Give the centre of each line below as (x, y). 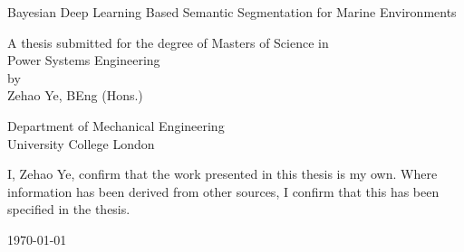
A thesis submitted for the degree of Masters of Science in (168, 42)
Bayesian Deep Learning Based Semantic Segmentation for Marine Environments (232, 12)
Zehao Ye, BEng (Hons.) (75, 95)
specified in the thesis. (69, 209)
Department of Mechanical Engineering (116, 125)
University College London (81, 143)
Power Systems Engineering (84, 60)
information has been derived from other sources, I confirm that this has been (223, 191)
